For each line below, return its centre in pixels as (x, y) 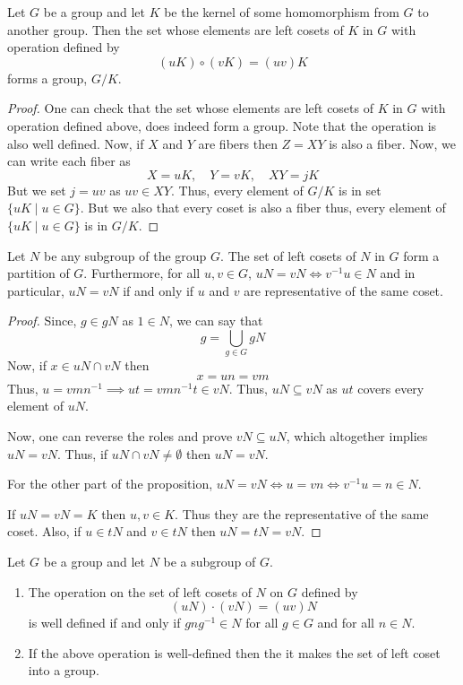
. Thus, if (82, 453)
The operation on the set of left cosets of (140, 591)
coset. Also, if (44, 531)
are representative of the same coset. (343, 290)
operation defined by (64, 47)
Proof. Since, (42, 321)
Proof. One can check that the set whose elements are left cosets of (190, 108)
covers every (391, 388)
